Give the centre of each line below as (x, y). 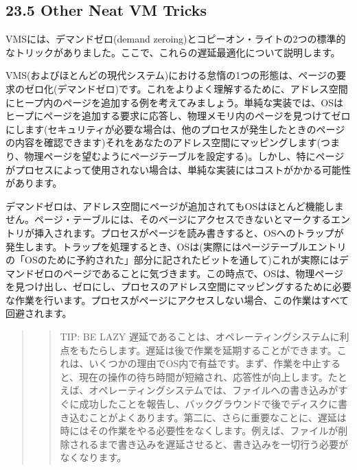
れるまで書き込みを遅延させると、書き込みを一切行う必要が (214, 444)
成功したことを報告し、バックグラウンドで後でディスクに (209, 404)
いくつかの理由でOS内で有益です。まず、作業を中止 (205, 363)
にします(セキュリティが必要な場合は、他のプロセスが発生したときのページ (175, 129)
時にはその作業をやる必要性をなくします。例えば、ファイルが (199, 431)
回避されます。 (39, 313)
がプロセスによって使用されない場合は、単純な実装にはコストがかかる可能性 (178, 169)
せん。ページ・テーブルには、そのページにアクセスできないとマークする (168, 219)
